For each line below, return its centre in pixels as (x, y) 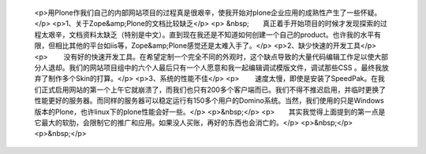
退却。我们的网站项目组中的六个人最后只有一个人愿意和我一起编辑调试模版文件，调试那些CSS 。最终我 (215, 68)
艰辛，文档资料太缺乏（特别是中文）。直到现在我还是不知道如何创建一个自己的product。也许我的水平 (211, 35)
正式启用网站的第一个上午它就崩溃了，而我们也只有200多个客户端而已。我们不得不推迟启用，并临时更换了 (213, 90)
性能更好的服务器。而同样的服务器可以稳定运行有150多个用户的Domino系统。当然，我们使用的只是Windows (209, 101)
